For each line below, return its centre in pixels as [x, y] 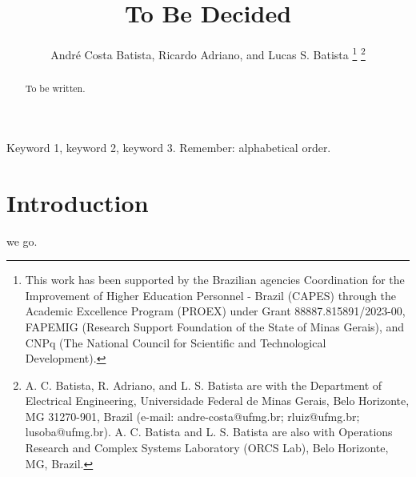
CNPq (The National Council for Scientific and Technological [176, 342]
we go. [22, 241]
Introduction [78, 202]
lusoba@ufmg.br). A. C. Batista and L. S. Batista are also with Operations [209, 432]
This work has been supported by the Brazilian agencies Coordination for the [215, 280]
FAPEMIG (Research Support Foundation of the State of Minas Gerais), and [215, 326]
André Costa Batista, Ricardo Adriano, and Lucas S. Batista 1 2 [208, 53]
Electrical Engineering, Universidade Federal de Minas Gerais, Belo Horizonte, [217, 401]
